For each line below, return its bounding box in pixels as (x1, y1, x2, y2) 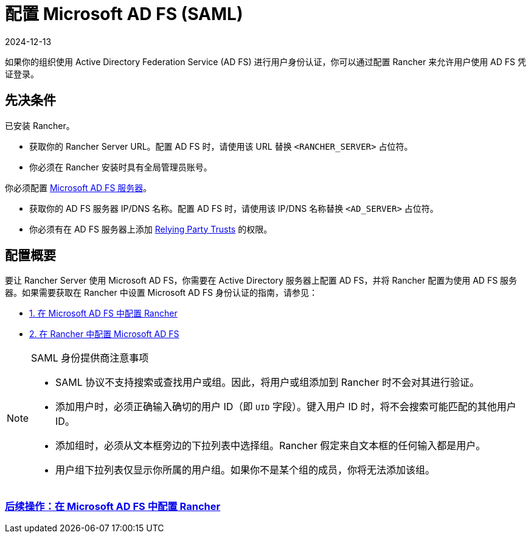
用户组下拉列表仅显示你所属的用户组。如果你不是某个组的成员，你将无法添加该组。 (55, 464, 436, 477)
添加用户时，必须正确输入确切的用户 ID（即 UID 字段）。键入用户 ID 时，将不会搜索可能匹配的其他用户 (55, 400, 516, 413)
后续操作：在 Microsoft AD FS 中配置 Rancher (5, 500, 221, 512)
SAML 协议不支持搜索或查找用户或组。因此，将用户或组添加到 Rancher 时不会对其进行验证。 (55, 376, 479, 389)
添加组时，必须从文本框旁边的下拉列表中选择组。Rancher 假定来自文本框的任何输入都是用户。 (55, 439, 486, 452)
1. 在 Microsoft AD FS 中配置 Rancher (29, 308, 178, 319)
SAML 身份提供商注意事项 (31, 352, 149, 365)
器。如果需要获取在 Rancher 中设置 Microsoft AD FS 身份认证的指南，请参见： (5, 287, 318, 298)
